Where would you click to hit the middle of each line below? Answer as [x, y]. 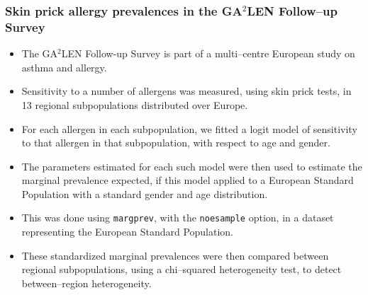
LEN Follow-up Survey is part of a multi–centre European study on [208, 53]
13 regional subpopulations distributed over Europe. [135, 104]
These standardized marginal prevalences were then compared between [175, 255]
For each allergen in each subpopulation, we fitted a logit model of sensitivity [189, 128]
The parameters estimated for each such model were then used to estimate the [192, 166]
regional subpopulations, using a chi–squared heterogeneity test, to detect [182, 269]
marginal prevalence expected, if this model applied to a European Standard [188, 180]
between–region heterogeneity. [87, 283]
